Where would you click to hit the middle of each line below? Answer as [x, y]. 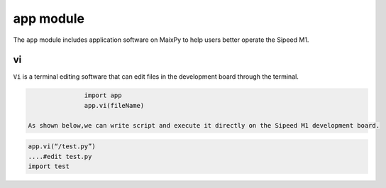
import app [103, 95]
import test [49, 166]
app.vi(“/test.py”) [62, 146]
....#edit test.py [60, 156]
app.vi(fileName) [114, 105]
